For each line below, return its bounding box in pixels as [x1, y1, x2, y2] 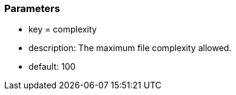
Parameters [4, 2, 60, 14]
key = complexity [29, 24, 97, 35]
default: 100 [29, 61, 76, 72]
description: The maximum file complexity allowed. [29, 43, 232, 54]
